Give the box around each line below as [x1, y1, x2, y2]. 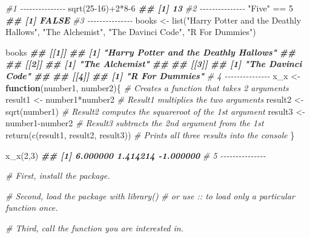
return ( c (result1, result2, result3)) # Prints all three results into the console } [5, 128, 295, 141]
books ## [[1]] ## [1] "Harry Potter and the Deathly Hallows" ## [5, 45, 296, 58]
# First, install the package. [5, 169, 110, 182]
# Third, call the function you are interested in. [5, 221, 183, 234]
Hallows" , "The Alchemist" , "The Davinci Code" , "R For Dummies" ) [5, 25, 256, 38]
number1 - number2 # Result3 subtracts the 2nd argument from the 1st [5, 117, 264, 129]
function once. [5, 201, 58, 214]
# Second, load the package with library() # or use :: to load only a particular [5, 189, 295, 202]
